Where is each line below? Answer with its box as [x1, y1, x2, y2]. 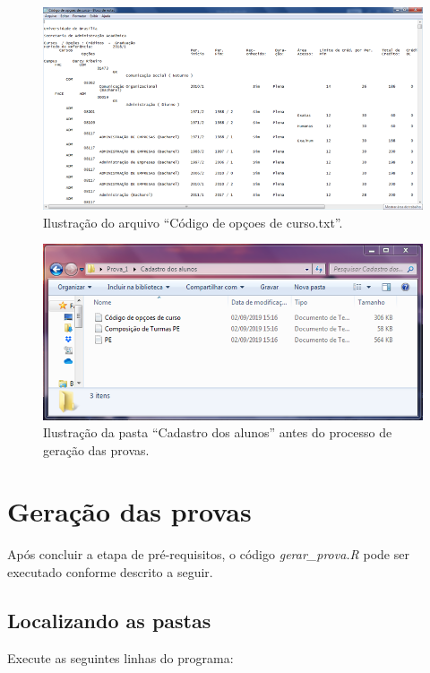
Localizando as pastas [7, 607, 211, 634]
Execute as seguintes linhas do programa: [7, 648, 234, 667]
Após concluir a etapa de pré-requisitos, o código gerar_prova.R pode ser [7, 545, 409, 564]
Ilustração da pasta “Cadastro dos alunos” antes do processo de [43, 423, 392, 442]
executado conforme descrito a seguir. [7, 563, 213, 582]
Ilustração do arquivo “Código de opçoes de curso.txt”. [43, 212, 343, 231]
